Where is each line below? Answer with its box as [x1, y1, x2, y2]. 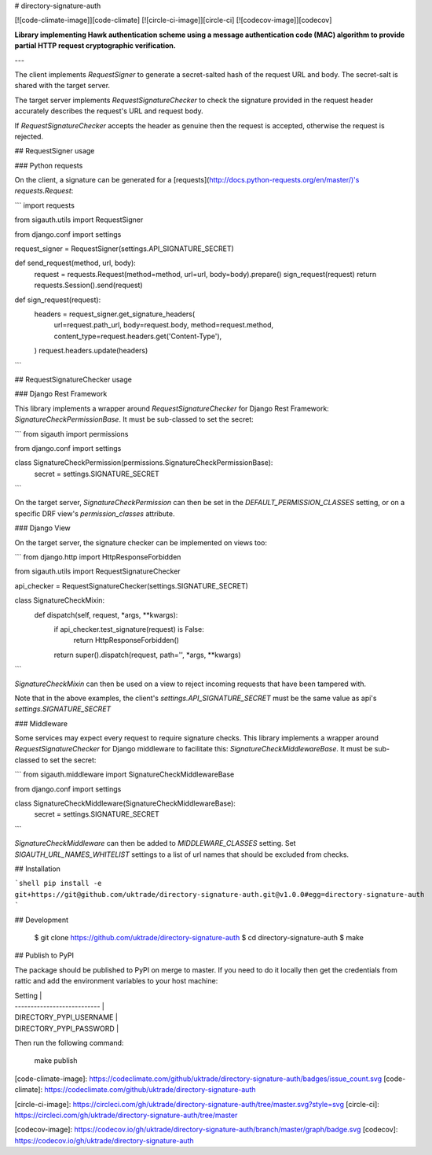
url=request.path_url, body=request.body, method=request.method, [53, 320, 274, 330]
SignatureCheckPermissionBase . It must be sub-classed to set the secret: [14, 415, 254, 424]
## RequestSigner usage [14, 146, 95, 156]
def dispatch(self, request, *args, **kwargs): [34, 610, 178, 619]
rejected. [14, 131, 43, 141]
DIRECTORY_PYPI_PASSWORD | [14, 1024, 119, 1033]
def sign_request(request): [14, 295, 101, 304]
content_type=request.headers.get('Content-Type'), [53, 331, 222, 341]
